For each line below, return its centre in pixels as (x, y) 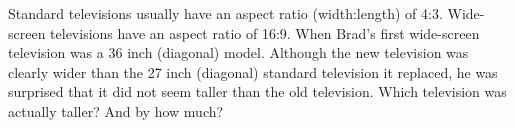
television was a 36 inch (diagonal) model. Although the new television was (238, 52)
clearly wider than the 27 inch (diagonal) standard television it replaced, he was (253, 71)
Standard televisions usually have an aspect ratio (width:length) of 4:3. (225, 13)
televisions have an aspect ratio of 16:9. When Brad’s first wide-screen (265, 32)
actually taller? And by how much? (116, 110)
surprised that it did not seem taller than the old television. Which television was (257, 91)
